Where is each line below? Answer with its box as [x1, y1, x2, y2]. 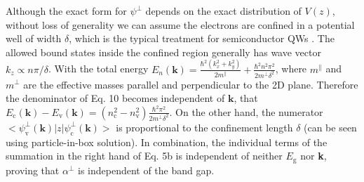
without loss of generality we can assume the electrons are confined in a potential [6, 17, 355, 32]
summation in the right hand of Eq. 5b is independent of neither [6, 148, 283, 163]
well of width [6, 31, 62, 46]
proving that [6, 162, 60, 177]
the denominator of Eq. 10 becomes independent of [6, 91, 225, 105]
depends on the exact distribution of [145, 4, 302, 18]
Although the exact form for [6, 4, 127, 18]
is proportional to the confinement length [116, 119, 293, 134]
